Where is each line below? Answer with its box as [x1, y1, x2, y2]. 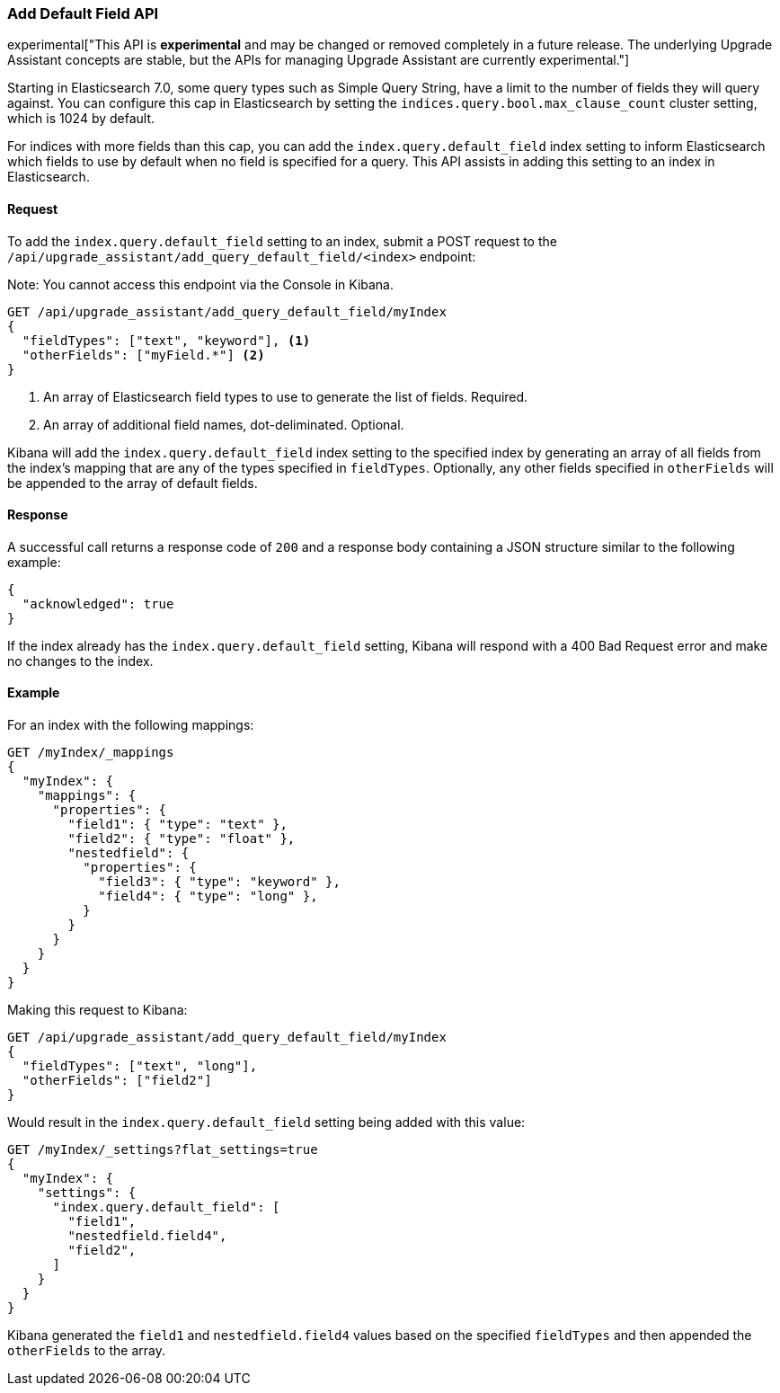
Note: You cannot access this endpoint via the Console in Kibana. [7, 276, 394, 292]
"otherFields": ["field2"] [22, 1073, 212, 1088]
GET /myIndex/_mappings [7, 745, 174, 760]
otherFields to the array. [7, 1343, 165, 1359]
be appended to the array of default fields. [7, 475, 258, 491]
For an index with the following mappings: [7, 717, 254, 733]
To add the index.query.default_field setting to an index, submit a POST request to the [7, 233, 557, 249]
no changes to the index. [7, 652, 154, 669]
